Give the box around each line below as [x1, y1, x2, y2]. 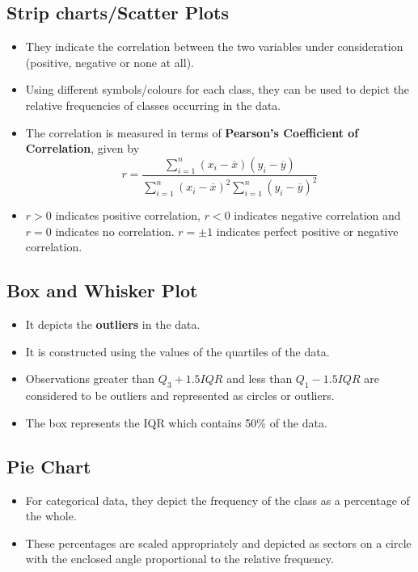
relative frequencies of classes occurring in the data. [25, 96, 281, 113]
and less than [226, 370, 293, 387]
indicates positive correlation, [55, 207, 201, 224]
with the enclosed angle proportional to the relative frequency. [25, 550, 334, 567]
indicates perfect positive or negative [216, 222, 399, 239]
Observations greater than [25, 370, 155, 387]
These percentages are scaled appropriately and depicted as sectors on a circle [25, 534, 412, 551]
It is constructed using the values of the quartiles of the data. [25, 343, 330, 360]
